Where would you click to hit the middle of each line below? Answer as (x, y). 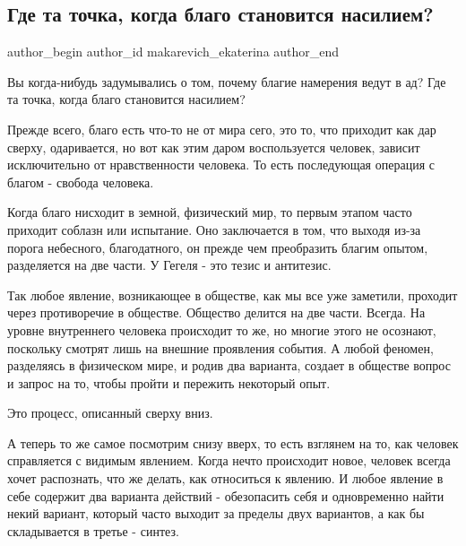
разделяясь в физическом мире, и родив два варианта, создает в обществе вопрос (229, 365)
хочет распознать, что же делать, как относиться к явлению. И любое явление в (225, 478)
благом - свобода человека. (81, 182)
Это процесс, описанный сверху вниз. (110, 413)
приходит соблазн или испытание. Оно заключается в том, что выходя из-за (214, 229)
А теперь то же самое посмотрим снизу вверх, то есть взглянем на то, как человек (233, 442)
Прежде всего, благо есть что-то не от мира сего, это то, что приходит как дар (222, 129)
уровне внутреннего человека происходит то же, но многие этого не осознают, (222, 329)
